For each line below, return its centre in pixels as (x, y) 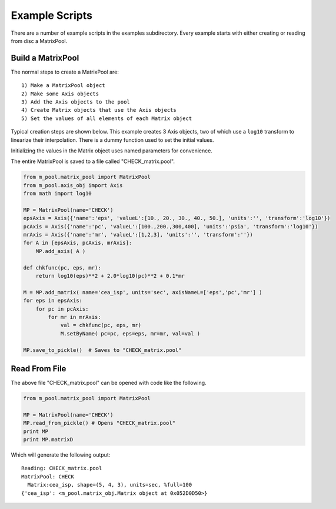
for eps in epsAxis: (53, 301)
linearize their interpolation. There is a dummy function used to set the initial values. (112, 140)
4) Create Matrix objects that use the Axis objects (99, 110)
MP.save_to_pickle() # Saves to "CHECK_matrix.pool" (102, 350)
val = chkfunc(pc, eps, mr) (101, 325)
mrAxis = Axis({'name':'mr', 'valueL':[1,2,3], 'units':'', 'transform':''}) (138, 235)
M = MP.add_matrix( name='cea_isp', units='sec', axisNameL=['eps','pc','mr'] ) (143, 292)
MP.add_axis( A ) (61, 251)
